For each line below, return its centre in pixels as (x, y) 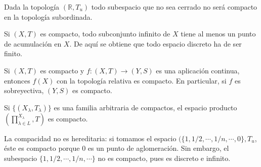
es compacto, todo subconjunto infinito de (105, 34)
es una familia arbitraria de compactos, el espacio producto (145, 107)
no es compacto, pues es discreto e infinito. (164, 158)
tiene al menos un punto (218, 34)
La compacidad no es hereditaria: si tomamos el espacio (90, 138)
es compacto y (62, 70)
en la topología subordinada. (48, 16)
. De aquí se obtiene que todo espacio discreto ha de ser (156, 43)
